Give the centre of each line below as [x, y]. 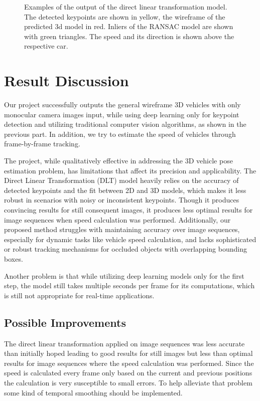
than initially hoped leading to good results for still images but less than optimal [128, 353]
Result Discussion [67, 80]
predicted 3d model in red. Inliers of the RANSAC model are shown [129, 26]
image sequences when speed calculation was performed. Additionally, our [117, 219]
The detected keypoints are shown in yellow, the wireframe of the [125, 16]
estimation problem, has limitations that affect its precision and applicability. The [130, 170]
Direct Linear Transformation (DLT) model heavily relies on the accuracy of [121, 180]
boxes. [14, 259]
